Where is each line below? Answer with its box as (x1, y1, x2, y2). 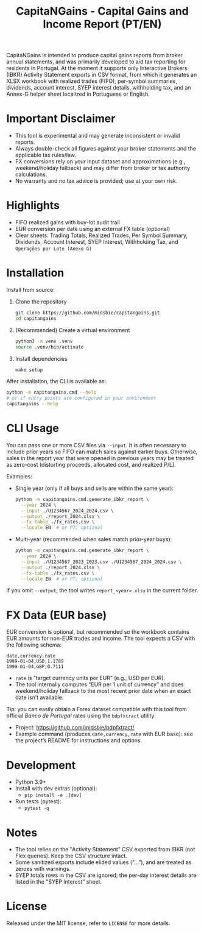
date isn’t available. (15, 694, 64, 701)
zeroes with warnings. (15, 865, 71, 873)
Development (6, 758, 76, 772)
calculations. (15, 171, 47, 178)
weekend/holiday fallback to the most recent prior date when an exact (15, 687, 191, 695)
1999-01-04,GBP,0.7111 (6, 664, 64, 670)
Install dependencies (15, 355, 68, 362)
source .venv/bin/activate (15, 344, 84, 350)
